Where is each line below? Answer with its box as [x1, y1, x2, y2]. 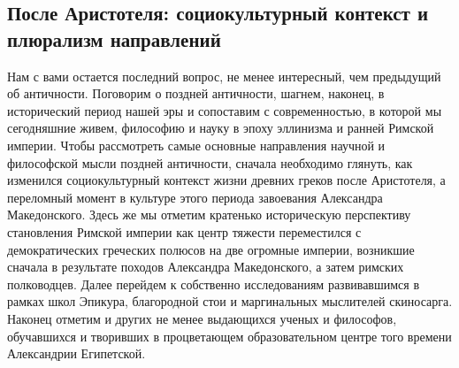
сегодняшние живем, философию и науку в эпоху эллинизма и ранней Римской [7, 119, 434, 137]
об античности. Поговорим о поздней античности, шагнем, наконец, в [7, 84, 385, 103]
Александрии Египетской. [7, 344, 146, 363]
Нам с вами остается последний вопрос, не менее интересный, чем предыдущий [7, 66, 441, 85]
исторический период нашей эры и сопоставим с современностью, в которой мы [7, 101, 442, 119]
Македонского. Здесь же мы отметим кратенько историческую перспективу [7, 205, 411, 224]
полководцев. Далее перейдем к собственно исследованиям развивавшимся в [7, 274, 420, 293]
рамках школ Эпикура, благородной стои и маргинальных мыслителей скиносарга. [7, 292, 453, 310]
